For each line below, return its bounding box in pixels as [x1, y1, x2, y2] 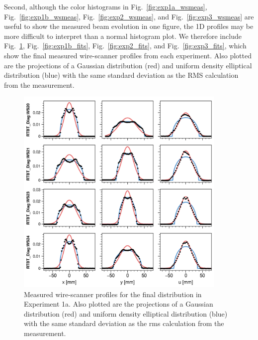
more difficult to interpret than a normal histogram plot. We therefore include [4, 30, 242, 41]
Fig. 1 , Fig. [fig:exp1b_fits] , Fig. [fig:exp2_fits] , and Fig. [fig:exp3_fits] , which [4, 40, 247, 51]
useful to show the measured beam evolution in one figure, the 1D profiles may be [4, 21, 254, 31]
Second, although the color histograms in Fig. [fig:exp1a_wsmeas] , [4, 1, 207, 11]
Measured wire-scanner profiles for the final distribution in [24, 289, 202, 299]
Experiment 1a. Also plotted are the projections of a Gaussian [24, 299, 213, 309]
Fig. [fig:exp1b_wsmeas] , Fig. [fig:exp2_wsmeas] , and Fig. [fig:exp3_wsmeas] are [4, 11, 254, 21]
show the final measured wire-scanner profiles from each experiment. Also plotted [4, 50, 252, 60]
